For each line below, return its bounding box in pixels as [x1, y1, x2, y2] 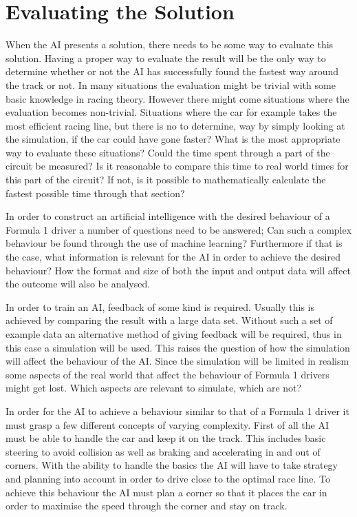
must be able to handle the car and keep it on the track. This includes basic [6, 431, 326, 445]
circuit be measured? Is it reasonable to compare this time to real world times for [6, 159, 349, 173]
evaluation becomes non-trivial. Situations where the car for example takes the [6, 105, 337, 119]
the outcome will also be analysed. [6, 276, 151, 291]
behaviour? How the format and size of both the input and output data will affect [6, 263, 351, 277]
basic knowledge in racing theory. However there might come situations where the [6, 91, 349, 105]
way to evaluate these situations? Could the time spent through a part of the [6, 145, 330, 159]
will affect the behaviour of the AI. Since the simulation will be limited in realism [6, 354, 349, 368]
